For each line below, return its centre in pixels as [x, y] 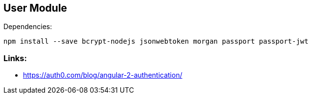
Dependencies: [28, 27]
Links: [15, 58]
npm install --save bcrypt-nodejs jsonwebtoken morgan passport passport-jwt [156, 41]
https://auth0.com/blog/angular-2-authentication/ [103, 75]
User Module [35, 8]
